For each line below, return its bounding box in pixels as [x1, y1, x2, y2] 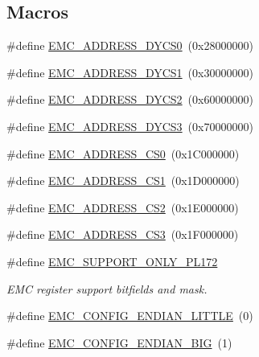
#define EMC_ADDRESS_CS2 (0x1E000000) [6, 199, 239, 215]
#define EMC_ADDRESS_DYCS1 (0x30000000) [6, 64, 253, 80]
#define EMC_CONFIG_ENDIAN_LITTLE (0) [6, 307, 253, 324]
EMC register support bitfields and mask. [6, 280, 208, 297]
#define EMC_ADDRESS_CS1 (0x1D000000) [6, 172, 240, 189]
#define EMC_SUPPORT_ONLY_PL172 [6, 252, 218, 269]
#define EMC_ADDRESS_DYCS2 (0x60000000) [6, 91, 253, 108]
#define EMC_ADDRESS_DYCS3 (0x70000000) [6, 117, 253, 134]
